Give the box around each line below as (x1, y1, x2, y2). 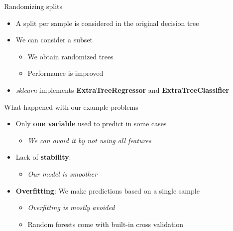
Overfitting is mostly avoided (27, 202, 115, 213)
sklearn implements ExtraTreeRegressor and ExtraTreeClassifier (15, 84, 230, 95)
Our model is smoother (27, 168, 97, 179)
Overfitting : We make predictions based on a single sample (15, 185, 200, 196)
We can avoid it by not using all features (27, 135, 151, 145)
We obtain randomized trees (27, 51, 114, 61)
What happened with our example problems (4, 101, 138, 112)
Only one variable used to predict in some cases (15, 118, 167, 129)
